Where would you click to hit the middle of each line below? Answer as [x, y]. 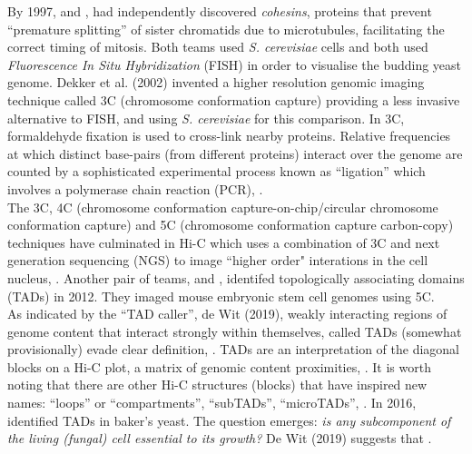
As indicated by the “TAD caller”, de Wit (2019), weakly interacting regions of [227, 314]
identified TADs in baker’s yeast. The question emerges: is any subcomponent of [229, 420]
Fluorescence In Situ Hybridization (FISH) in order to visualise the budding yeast [235, 64]
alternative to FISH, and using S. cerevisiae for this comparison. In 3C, [206, 118]
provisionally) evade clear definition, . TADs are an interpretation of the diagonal [233, 349]
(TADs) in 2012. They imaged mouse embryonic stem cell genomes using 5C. [221, 296]
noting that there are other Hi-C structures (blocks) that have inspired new [217, 385]
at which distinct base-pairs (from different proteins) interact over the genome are [235, 153]
